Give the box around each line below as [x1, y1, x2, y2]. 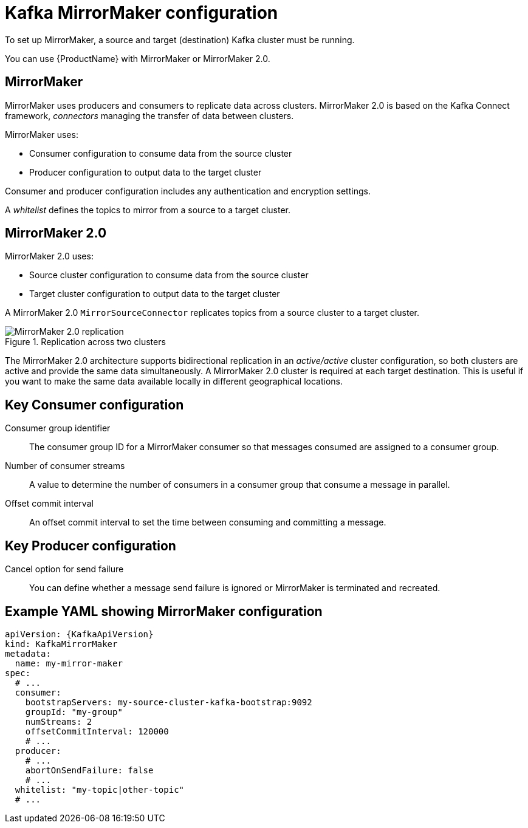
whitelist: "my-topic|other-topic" [15, 784, 185, 795]
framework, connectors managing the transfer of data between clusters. [5, 110, 294, 121]
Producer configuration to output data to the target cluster [29, 166, 262, 177]
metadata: [5, 648, 51, 659]
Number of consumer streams [5, 460, 125, 471]
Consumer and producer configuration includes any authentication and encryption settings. [5, 185, 371, 196]
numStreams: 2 [25, 716, 92, 727]
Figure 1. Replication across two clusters [5, 337, 166, 347]
